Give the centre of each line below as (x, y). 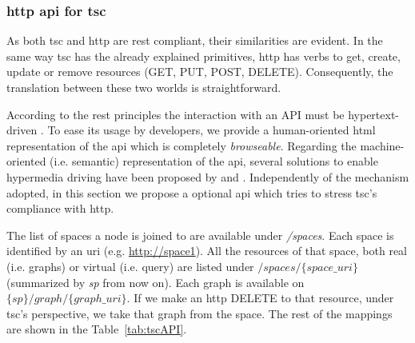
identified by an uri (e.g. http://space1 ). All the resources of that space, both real (207, 251)
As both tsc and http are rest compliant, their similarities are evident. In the (195, 40)
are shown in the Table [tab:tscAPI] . (97, 329)
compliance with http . (60, 208)
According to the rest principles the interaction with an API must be (176, 114)
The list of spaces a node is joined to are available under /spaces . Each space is (200, 235)
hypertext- (374, 114)
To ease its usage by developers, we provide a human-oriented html (211, 130)
